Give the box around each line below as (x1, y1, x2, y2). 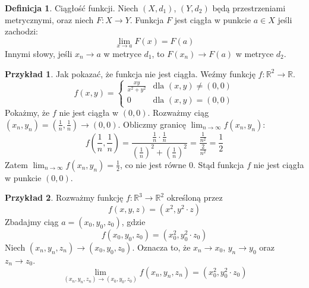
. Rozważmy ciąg (147, 106, 209, 119)
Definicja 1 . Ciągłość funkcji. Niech (5, 2, 138, 14)
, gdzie (121, 216, 146, 228)
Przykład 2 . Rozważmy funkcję (5, 191, 124, 204)
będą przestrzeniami (212, 2, 286, 14)
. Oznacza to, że (132, 241, 191, 254)
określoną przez (166, 191, 223, 204)
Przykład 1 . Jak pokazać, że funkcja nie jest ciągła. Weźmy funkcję (5, 67, 256, 80)
